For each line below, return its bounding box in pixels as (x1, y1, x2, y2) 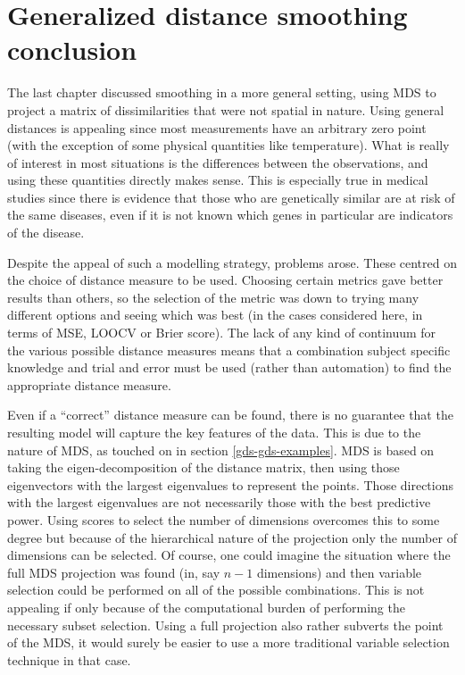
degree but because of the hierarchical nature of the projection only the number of (7, 528, 457, 546)
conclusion (7, 31, 137, 68)
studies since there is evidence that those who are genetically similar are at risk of (7, 187, 455, 206)
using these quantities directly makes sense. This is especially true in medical (7, 171, 428, 189)
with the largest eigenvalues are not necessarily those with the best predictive (7, 493, 431, 512)
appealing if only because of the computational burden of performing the (7, 597, 405, 616)
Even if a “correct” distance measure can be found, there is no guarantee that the (7, 405, 453, 424)
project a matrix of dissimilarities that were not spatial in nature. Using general (7, 100, 444, 119)
